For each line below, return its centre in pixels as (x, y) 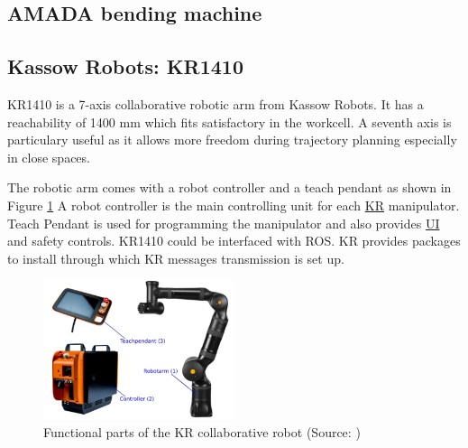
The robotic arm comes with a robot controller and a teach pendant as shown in (229, 187)
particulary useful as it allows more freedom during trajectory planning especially (232, 140)
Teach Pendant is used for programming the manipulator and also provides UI (224, 223)
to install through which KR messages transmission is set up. (176, 258)
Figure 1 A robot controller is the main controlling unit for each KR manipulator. (234, 205)
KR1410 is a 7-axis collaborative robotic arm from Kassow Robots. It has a (216, 103)
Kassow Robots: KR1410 (125, 66)
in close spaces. (49, 157)
